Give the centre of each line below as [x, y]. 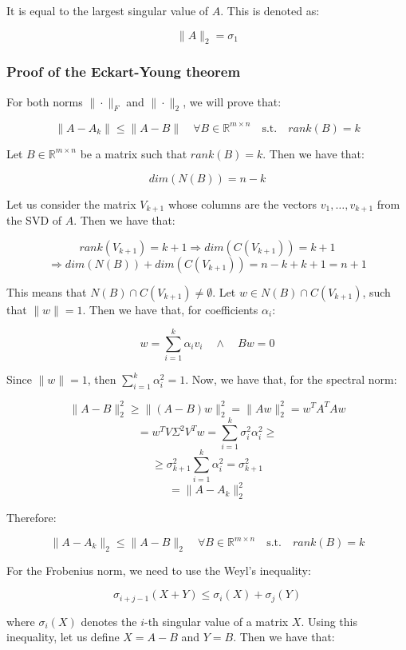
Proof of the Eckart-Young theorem [124, 72]
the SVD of [34, 219]
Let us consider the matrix [71, 203]
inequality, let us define [63, 637]
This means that [47, 291]
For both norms [45, 101]
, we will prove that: [232, 101]
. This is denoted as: [270, 10]
